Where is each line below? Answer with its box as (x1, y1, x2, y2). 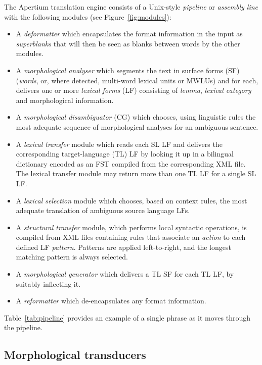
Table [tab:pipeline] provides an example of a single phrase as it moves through (4, 312, 251, 323)
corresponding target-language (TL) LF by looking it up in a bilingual (16, 148, 234, 159)
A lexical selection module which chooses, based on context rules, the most (16, 195, 247, 205)
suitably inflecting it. (16, 278, 81, 289)
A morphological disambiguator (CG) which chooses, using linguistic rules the (16, 112, 256, 122)
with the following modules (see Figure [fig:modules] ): (4, 11, 171, 22)
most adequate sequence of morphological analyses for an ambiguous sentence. (16, 121, 258, 132)
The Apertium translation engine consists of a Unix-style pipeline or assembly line (4, 2, 258, 12)
